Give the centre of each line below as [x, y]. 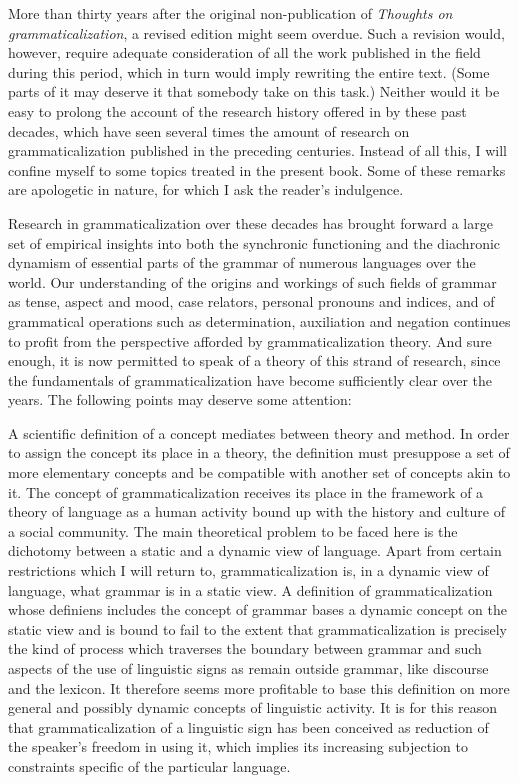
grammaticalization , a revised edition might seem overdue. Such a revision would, [256, 32]
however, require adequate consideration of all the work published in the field [244, 52]
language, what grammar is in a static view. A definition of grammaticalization [250, 589]
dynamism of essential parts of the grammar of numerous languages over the [242, 262]
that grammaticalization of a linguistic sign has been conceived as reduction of [248, 726]
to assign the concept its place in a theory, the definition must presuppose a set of [259, 452]
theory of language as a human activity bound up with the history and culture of [256, 511]
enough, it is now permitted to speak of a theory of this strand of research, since [254, 360]
